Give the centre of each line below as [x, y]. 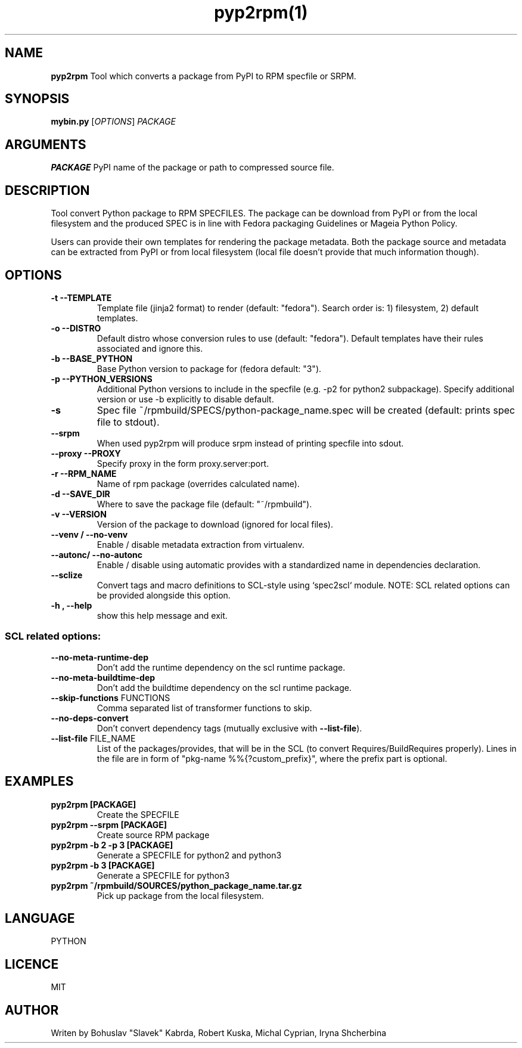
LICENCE [32, 964]
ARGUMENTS [46, 144]
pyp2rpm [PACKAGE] [94, 804]
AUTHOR [32, 1010]
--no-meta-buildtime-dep [103, 677]
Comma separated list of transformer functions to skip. [204, 708]
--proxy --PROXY [86, 453]
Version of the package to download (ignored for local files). [215, 524]
